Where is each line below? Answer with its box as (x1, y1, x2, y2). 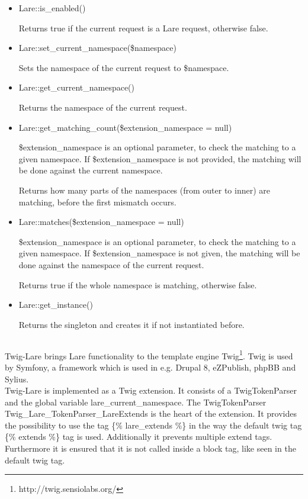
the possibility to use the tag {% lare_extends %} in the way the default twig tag (5, 418, 302, 431)
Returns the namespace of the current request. (18, 101, 187, 113)
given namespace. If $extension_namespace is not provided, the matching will (18, 152, 301, 165)
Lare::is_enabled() (18, 2, 86, 14)
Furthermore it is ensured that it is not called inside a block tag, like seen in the (5, 442, 296, 455)
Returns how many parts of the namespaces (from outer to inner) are (18, 183, 271, 196)
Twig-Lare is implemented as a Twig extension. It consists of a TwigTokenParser (5, 384, 297, 397)
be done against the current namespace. (18, 164, 163, 176)
